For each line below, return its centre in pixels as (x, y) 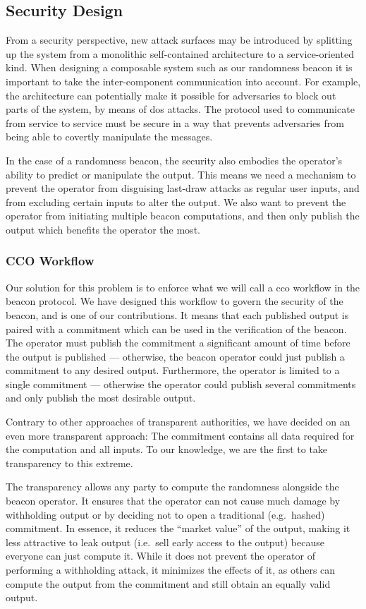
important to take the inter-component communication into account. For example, (183, 81)
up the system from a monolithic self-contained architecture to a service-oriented (180, 53)
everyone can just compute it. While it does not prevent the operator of (160, 556)
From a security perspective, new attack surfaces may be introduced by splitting (179, 40)
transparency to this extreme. (69, 463)
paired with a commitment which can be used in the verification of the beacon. (176, 328)
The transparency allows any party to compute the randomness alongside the (172, 487)
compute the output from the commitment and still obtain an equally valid (168, 583)
